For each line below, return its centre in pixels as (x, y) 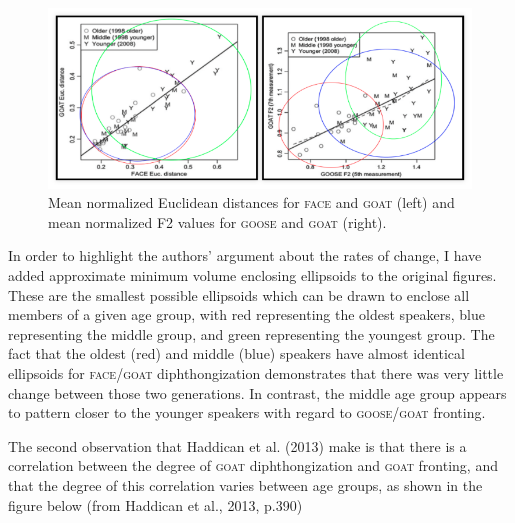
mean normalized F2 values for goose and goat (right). (217, 221)
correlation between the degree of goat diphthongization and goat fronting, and (253, 465)
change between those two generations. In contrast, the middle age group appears (257, 392)
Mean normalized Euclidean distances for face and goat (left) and (251, 202)
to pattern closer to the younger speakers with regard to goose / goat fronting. (247, 412)
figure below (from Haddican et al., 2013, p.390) (155, 504)
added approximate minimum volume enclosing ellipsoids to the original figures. (252, 275)
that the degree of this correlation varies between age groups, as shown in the (245, 484)
